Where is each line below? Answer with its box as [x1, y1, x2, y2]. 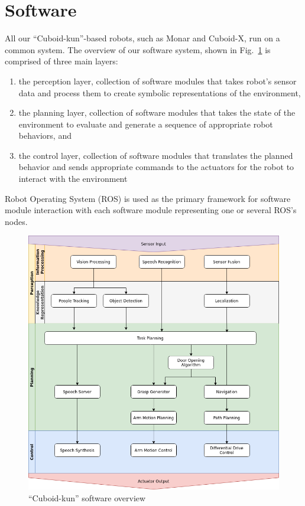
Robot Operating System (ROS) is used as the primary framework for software [5, 192, 291, 204]
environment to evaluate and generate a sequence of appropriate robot [18, 117, 273, 130]
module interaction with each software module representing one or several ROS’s [5, 204, 297, 216]
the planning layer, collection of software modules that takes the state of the [18, 106, 296, 119]
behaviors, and [18, 129, 72, 142]
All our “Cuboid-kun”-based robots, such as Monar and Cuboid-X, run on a [5, 32, 280, 44]
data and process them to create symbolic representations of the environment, [18, 86, 301, 99]
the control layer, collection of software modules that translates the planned [18, 149, 293, 161]
